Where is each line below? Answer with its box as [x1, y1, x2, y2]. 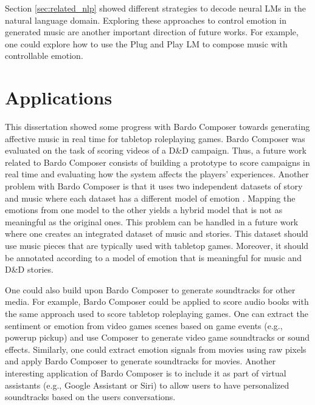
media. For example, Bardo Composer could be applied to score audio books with [5, 295, 309, 308]
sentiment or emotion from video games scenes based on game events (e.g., [5, 319, 283, 332]
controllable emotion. [5, 49, 83, 62]
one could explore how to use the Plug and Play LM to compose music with [5, 37, 288, 50]
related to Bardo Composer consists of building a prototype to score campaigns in [5, 155, 310, 168]
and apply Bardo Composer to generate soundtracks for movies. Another [5, 355, 276, 367]
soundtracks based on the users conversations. [5, 390, 176, 403]
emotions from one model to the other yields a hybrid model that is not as [5, 203, 283, 216]
